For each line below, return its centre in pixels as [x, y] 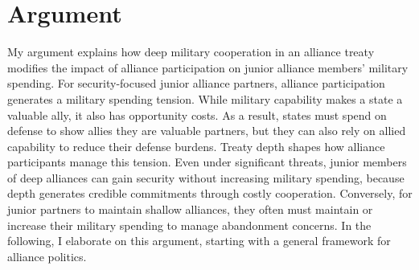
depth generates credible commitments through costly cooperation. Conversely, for [210, 193]
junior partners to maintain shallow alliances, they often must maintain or [190, 209]
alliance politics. [47, 256]
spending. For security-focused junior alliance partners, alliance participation [196, 83]
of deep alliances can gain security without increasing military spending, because [206, 177]
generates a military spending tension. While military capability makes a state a [205, 98]
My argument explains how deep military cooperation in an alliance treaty [191, 52]
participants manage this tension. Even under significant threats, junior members [207, 162]
